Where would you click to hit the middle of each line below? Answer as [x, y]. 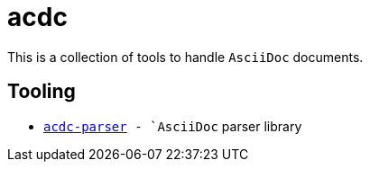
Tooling [42, 92]
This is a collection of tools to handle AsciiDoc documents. [185, 57]
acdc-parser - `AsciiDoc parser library [173, 126]
